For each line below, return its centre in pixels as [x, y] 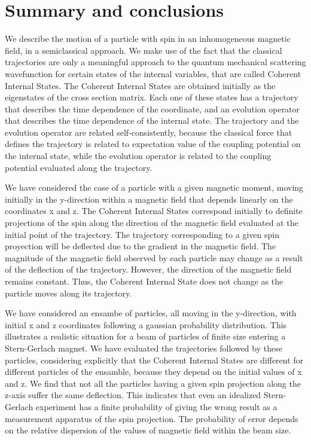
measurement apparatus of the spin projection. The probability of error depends [152, 418]
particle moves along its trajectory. [68, 293]
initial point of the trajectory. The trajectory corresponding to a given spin [142, 234]
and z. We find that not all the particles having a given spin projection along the [153, 383]
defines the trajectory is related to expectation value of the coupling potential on [153, 144]
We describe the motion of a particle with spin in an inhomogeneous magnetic [148, 39]
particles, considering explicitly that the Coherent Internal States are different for [154, 360]
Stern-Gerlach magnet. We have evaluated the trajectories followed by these [144, 348]
